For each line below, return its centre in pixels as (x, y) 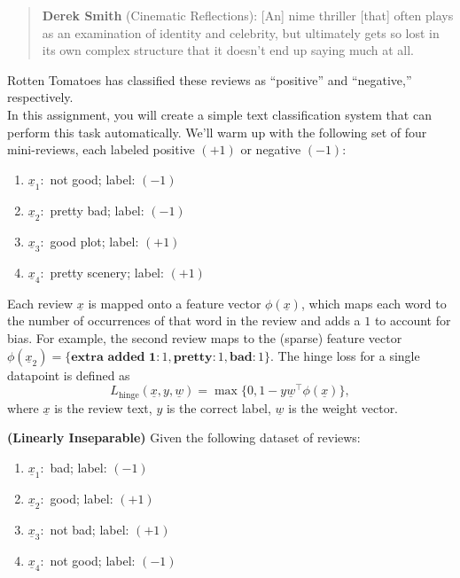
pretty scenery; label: (107, 272)
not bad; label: (90, 529)
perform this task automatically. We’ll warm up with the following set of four (217, 132)
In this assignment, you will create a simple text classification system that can (219, 114)
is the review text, (103, 407)
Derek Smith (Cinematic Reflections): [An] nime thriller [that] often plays (248, 15)
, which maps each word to (374, 303)
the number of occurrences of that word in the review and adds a (184, 320)
